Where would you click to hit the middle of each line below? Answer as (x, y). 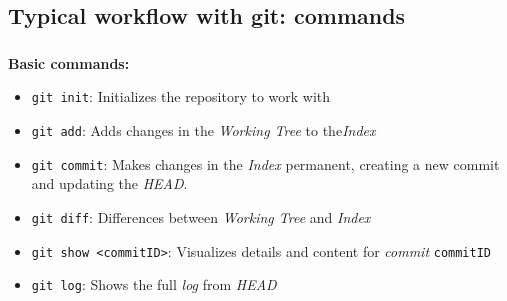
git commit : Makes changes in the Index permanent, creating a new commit (265, 163)
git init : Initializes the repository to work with (181, 96)
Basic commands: (69, 62)
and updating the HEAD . (109, 183)
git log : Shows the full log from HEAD (154, 284)
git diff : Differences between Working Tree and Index (201, 216)
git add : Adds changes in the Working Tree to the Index (203, 129)
